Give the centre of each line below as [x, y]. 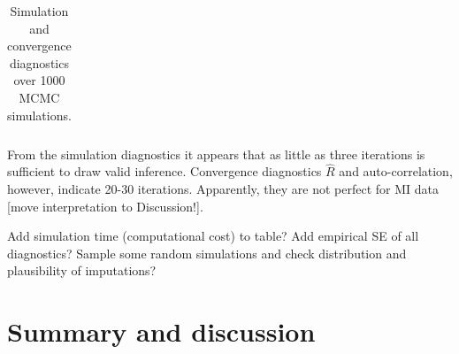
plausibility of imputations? [82, 270]
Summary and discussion [161, 331]
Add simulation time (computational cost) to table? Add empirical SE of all [213, 236]
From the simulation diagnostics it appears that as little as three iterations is [216, 154]
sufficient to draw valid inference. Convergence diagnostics [164, 171]
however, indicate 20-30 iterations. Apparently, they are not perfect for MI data [223, 189]
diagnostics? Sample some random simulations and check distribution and [207, 253]
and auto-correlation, [396, 171]
